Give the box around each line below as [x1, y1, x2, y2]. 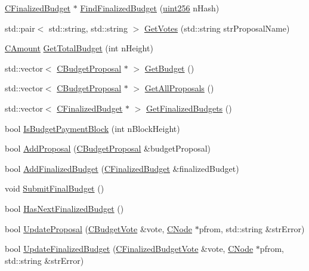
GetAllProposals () [144, 82, 214, 94]
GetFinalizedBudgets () [146, 101, 232, 114]
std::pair [5, 21, 35, 34]
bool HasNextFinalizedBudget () [5, 202, 124, 214]
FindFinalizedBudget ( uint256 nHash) [80, 2, 220, 14]
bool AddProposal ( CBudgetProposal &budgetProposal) [5, 142, 211, 155]
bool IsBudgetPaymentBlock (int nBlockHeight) [5, 122, 180, 134]
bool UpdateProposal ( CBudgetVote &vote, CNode [5, 222, 192, 235]
